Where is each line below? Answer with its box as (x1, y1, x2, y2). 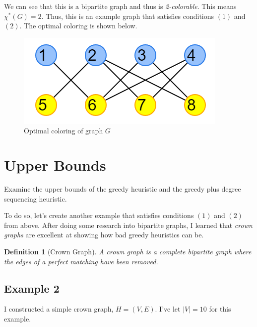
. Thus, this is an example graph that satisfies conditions (41, 10, 214, 21)
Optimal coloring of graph (24, 125, 103, 136)
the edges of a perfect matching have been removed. (4, 256, 158, 266)
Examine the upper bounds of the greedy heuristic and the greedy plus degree (4, 184, 241, 194)
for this (209, 304, 231, 314)
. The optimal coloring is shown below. (19, 20, 137, 31)
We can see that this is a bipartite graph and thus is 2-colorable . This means (4, 1, 237, 11)
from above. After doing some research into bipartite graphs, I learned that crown (4, 219, 253, 230)
